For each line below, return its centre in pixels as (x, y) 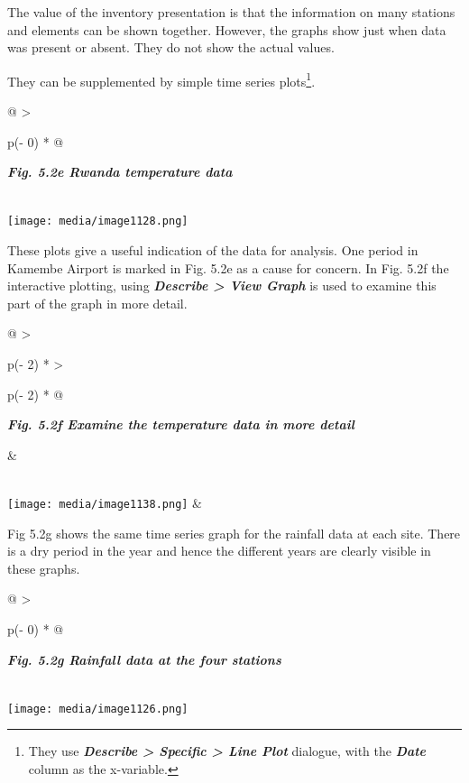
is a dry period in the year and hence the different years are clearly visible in (219, 551)
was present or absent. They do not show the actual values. (171, 47)
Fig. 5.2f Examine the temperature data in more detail (181, 424)
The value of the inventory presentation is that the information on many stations (231, 12)
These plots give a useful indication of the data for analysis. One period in (213, 250)
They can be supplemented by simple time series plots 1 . (161, 79)
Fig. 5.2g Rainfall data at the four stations (144, 659)
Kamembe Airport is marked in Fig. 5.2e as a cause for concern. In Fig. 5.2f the (228, 267)
